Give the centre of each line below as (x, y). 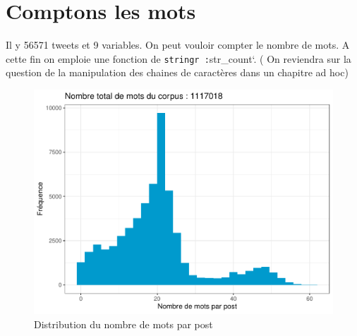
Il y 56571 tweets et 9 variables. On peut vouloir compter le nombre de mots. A (178, 45)
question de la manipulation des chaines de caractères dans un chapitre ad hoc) (177, 72)
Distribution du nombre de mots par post (123, 324)
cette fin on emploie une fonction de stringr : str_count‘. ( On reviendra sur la (178, 58)
